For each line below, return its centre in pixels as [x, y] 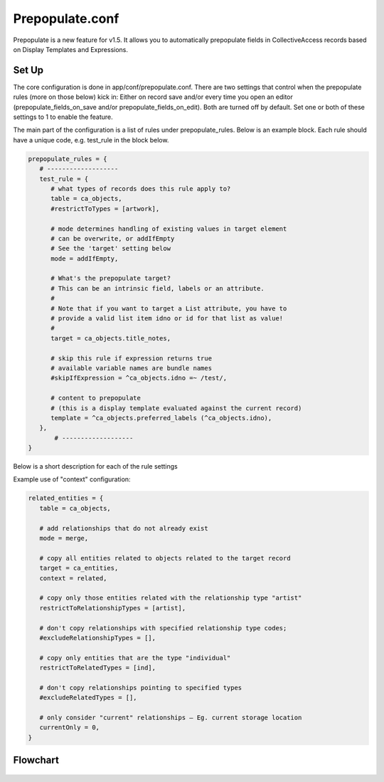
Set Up [28, 70]
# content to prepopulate [96, 398]
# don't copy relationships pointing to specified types [141, 688]
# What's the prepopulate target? [111, 278]
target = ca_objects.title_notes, [111, 338]
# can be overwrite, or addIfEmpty [113, 238]
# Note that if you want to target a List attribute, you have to [169, 308]
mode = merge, [64, 538]
